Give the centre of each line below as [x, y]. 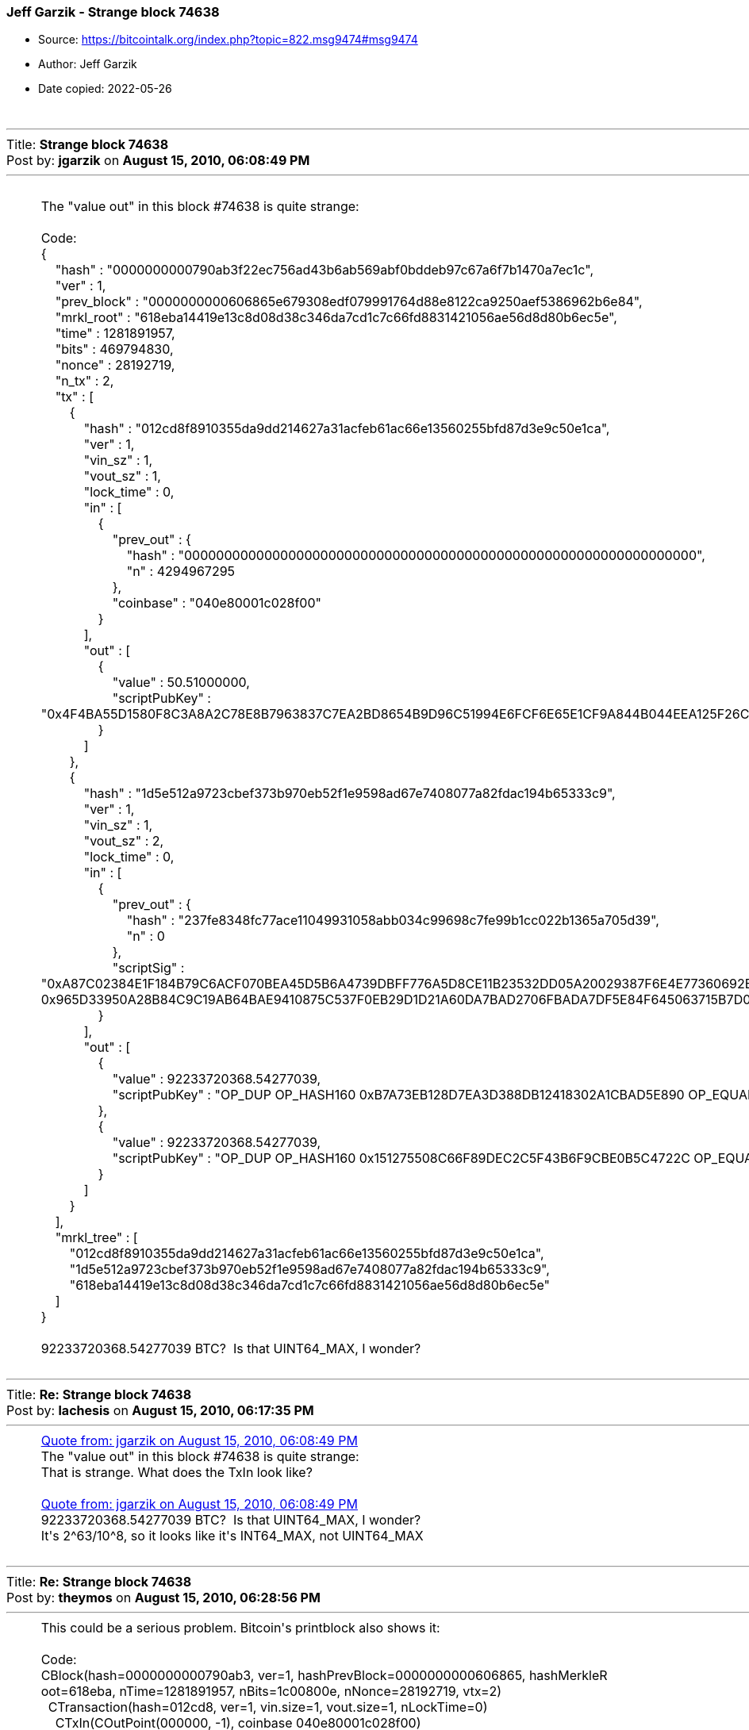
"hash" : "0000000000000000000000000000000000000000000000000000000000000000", [416, 556]
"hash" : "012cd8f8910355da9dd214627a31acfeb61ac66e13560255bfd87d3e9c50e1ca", [347, 429]
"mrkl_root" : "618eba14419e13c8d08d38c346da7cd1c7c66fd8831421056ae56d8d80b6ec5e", [336, 318]
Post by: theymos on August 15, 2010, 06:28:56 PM [163, 1598]
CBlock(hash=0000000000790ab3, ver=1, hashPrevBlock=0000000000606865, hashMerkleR [324, 1676]
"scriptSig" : [148, 968]
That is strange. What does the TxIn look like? [177, 1473]
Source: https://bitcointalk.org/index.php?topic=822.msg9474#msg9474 [228, 40]
